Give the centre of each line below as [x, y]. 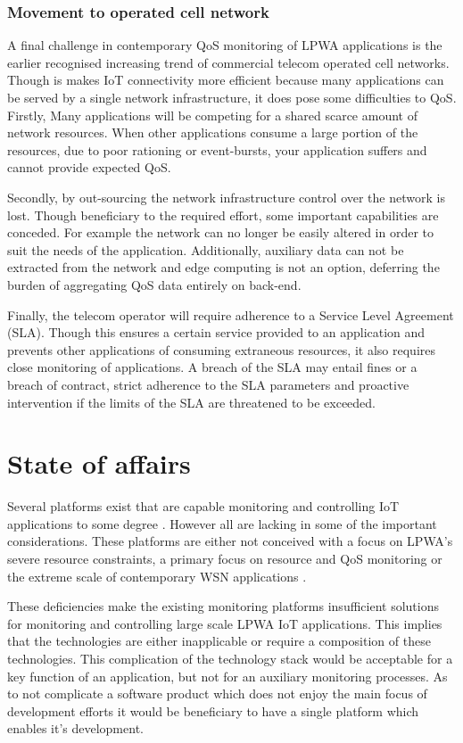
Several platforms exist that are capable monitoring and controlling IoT [203, 506]
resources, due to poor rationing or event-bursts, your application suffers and [217, 149]
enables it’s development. [75, 728]
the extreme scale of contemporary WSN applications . [157, 576]
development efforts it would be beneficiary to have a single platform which [213, 710]
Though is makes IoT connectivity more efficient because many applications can [226, 80]
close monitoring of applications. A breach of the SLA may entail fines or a [212, 367]
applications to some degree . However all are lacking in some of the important [222, 523]
